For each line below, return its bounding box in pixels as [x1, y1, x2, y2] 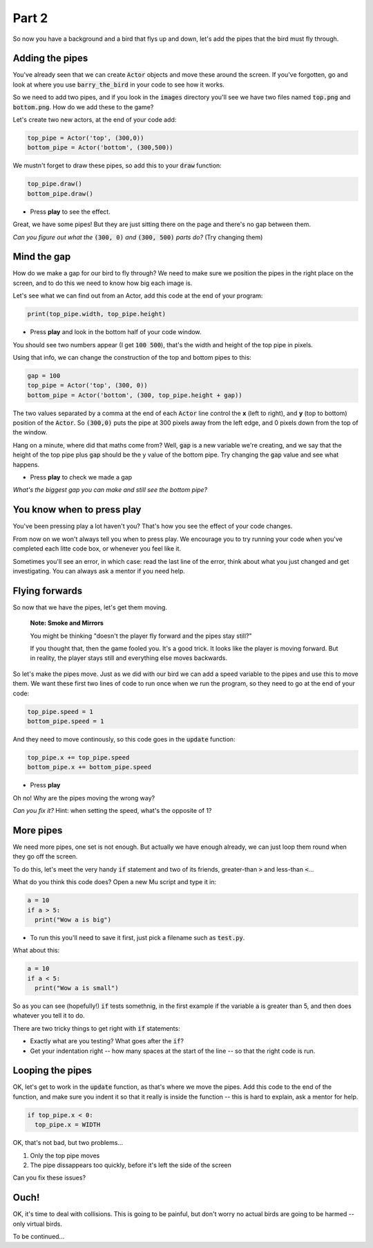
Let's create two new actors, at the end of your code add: [12, 116, 177, 124]
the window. [12, 428, 48, 437]
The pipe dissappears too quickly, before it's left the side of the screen [30, 1161, 231, 1169]
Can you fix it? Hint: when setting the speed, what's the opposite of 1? [12, 807, 212, 815]
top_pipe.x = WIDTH [35, 1121, 101, 1129]
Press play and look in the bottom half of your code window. [30, 328, 202, 336]
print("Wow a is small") [35, 984, 119, 992]
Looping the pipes [12, 1065, 93, 1076]
